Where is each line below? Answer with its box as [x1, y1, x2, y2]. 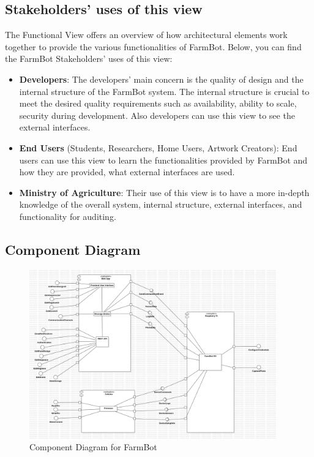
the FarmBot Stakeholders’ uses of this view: [5, 52, 173, 65]
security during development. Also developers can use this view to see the [19, 108, 295, 121]
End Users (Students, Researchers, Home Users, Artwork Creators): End [19, 141, 297, 154]
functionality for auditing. [19, 210, 116, 222]
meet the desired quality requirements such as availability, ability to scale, [19, 97, 297, 110]
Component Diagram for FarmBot [29, 440, 157, 453]
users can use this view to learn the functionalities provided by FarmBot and [19, 153, 308, 166]
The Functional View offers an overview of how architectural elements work [5, 28, 288, 41]
